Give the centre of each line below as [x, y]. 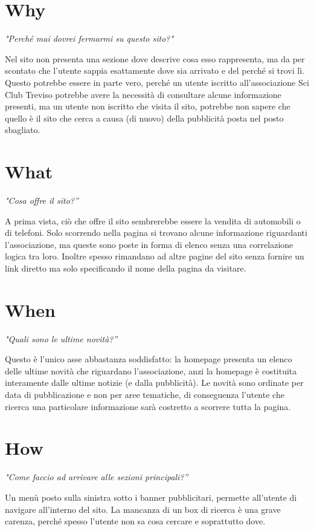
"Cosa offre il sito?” [42, 200]
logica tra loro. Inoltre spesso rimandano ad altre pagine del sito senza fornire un [155, 256]
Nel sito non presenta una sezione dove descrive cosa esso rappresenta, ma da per [155, 58]
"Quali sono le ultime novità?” [61, 338]
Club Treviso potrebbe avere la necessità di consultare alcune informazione [143, 94]
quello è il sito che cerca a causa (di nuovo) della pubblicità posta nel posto [144, 118]
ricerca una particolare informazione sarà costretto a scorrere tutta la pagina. [148, 406]
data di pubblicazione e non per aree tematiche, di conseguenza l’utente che [145, 395]
